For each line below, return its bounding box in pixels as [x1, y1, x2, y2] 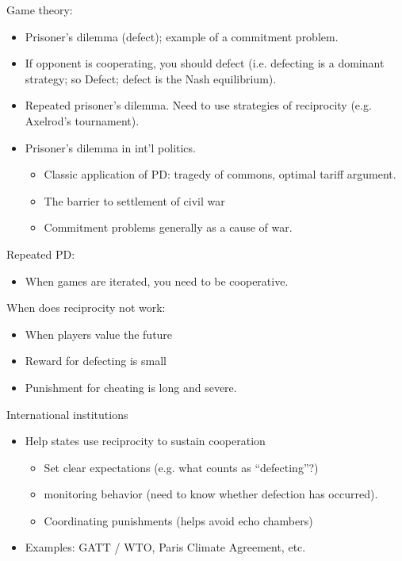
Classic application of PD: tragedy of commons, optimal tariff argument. [44, 166, 396, 183]
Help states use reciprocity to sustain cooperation [25, 432, 266, 449]
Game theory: [6, 2, 73, 17]
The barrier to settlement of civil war [44, 192, 225, 209]
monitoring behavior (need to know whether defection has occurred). [44, 486, 378, 502]
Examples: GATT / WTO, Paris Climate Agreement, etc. [25, 539, 306, 555]
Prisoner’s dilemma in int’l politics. [25, 139, 196, 156]
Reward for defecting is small [25, 352, 167, 369]
